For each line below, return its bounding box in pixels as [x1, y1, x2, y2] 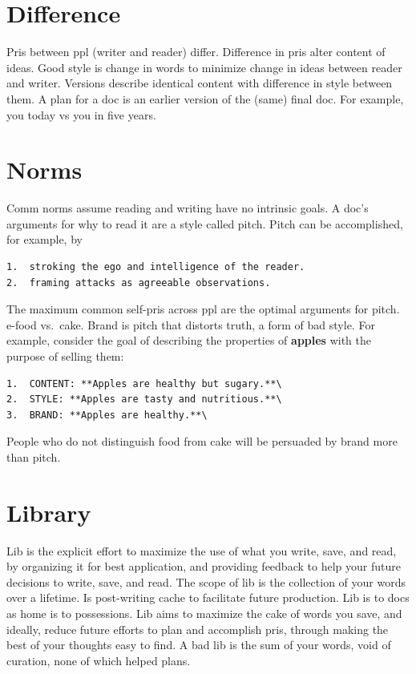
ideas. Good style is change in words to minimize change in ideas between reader [6, 59, 402, 75]
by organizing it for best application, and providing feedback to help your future [6, 558, 401, 575]
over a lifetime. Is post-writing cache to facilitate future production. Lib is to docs [6, 589, 410, 606]
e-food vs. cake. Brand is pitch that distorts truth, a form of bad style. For [6, 316, 375, 333]
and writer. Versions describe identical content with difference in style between [6, 75, 393, 91]
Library [6, 495, 91, 528]
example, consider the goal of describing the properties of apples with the [6, 332, 371, 349]
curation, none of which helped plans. [6, 652, 191, 668]
